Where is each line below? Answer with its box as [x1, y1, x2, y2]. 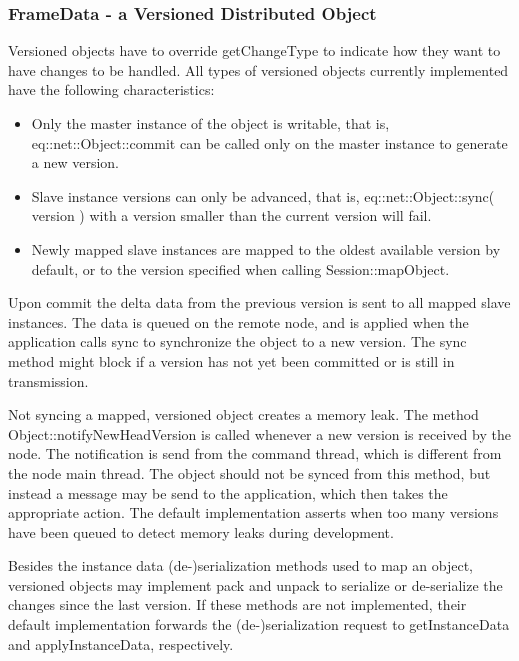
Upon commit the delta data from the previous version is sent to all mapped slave [8, 292, 511, 313]
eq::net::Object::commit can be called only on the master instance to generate [31, 132, 508, 153]
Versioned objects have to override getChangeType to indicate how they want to [8, 40, 501, 61]
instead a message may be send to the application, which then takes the [8, 482, 448, 503]
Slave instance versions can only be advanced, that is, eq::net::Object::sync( [31, 185, 495, 206]
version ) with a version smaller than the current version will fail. [31, 205, 432, 226]
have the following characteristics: [8, 79, 215, 100]
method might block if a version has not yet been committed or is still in [8, 350, 455, 371]
